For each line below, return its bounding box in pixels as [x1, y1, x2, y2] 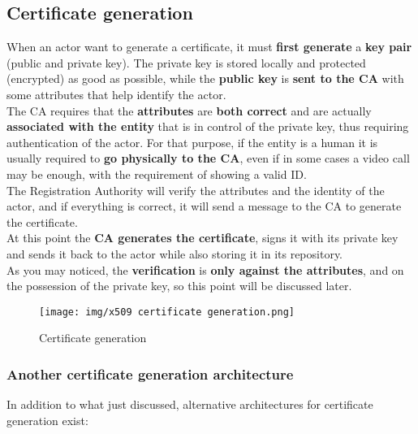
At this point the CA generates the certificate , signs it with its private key [6, 229, 399, 246]
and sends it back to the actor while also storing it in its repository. [6, 245, 343, 262]
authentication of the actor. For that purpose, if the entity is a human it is [6, 133, 378, 150]
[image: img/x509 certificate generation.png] [39, 306, 295, 318]
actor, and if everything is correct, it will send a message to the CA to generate [6, 197, 402, 215]
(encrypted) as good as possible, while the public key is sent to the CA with [6, 70, 404, 87]
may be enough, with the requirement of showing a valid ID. [6, 165, 307, 182]
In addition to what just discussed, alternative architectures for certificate [6, 396, 373, 413]
